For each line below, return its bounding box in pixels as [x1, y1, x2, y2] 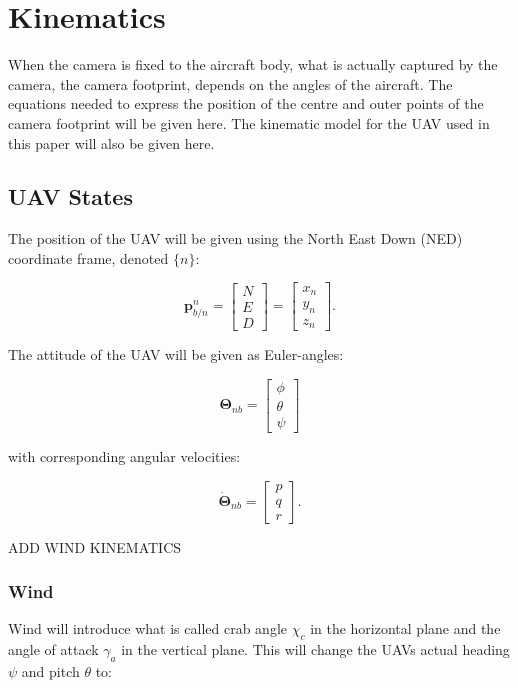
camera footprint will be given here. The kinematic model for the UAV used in [8, 112, 490, 133]
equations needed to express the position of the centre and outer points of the [8, 93, 484, 114]
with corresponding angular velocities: [8, 445, 241, 466]
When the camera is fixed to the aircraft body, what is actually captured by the [8, 54, 498, 75]
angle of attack [8, 639, 99, 660]
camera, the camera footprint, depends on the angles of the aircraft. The [8, 73, 453, 94]
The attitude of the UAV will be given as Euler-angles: [8, 344, 344, 365]
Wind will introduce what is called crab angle [8, 618, 288, 639]
